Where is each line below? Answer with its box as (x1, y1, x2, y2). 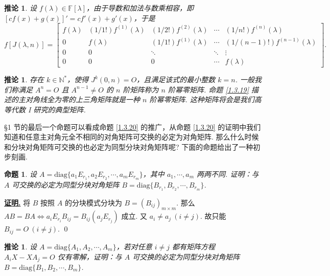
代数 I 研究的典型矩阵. (11, 104, 86, 114)
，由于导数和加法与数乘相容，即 (86, 3, 194, 13)
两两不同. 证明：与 (197, 168, 259, 179)
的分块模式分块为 (64, 197, 122, 208)
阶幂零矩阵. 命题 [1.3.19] (168, 84, 249, 95)
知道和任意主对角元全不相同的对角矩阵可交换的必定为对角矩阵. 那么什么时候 (4, 131, 259, 142)
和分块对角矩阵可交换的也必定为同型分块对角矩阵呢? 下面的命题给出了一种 (4, 141, 253, 152)
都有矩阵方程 (172, 241, 216, 251)
